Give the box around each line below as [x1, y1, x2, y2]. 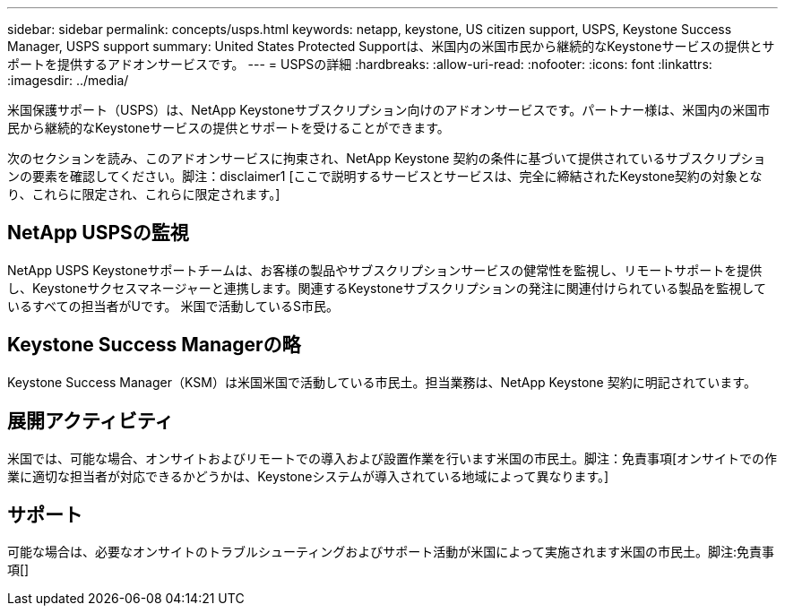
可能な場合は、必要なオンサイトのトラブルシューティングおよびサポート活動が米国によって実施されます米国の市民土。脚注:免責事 [7, 544, 775, 560]
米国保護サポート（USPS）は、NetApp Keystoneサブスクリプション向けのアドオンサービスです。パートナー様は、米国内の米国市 [7, 102, 771, 117]
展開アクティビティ [7, 410, 174, 433]
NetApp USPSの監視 [7, 221, 189, 245]
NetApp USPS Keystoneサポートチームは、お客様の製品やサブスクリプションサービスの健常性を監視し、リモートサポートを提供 [7, 262, 763, 278]
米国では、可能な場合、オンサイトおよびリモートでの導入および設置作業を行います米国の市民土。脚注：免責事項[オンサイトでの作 [7, 450, 778, 466]
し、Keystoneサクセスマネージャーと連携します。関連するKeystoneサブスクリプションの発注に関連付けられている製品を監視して [7, 280, 766, 296]
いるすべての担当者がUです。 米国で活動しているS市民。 [7, 298, 339, 314]
